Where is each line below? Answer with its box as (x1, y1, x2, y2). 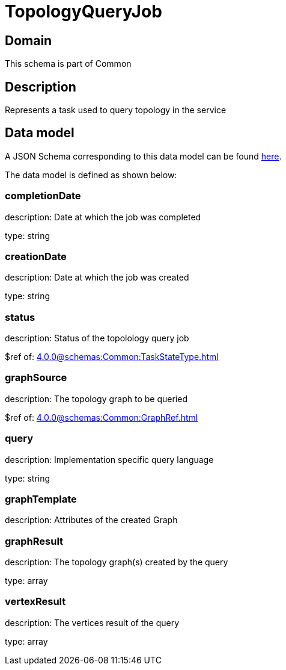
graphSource (5, 371, 67, 384)
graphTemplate (5, 492, 77, 505)
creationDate (5, 250, 67, 262)
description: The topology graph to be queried (5, 393, 187, 404)
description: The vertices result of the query (5, 617, 180, 628)
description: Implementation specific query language (5, 454, 214, 465)
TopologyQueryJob (5, 1, 162, 22)
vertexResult (5, 595, 66, 608)
